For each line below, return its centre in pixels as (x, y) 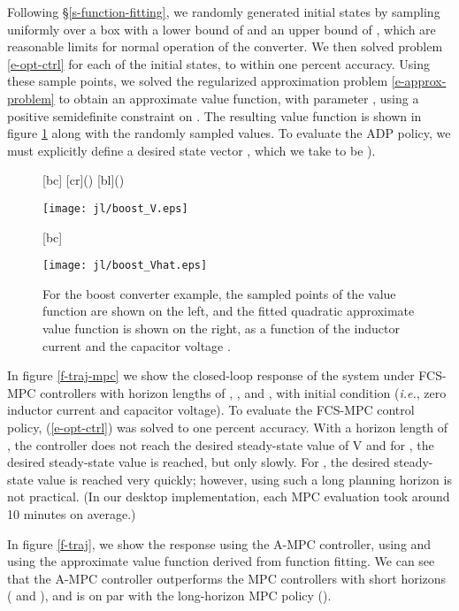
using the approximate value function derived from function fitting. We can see (221, 561)
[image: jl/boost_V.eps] (115, 208)
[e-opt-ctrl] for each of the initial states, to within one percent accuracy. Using (218, 63)
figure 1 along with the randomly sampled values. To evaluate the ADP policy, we (229, 133)
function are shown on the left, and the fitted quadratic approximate (229, 311)
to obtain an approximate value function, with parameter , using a (239, 98)
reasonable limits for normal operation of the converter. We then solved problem (225, 46)
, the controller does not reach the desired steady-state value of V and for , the (221, 444)
